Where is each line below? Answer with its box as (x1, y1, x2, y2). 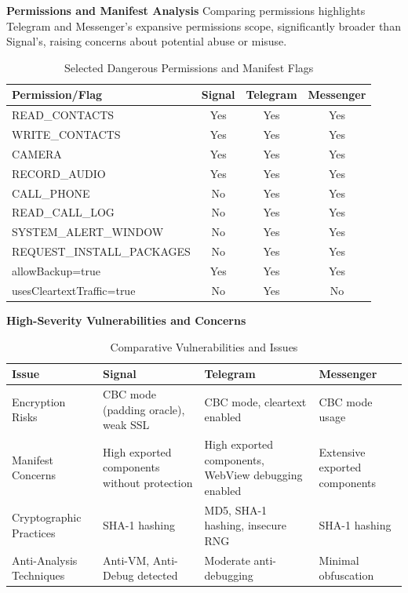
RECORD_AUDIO (12, 165, 106, 181)
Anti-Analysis (12, 551, 78, 568)
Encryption (12, 393, 66, 409)
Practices (12, 524, 56, 540)
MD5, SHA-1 (204, 501, 268, 518)
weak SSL (103, 417, 150, 433)
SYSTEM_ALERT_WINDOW (12, 224, 164, 240)
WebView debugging (204, 467, 303, 483)
